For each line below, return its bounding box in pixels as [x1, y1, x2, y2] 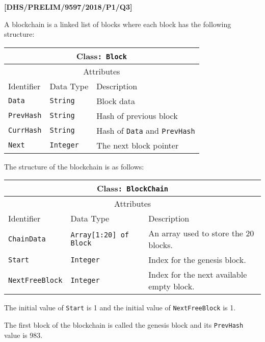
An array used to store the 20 [148, 227, 254, 239]
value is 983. [4, 329, 43, 340]
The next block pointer [96, 139, 179, 151]
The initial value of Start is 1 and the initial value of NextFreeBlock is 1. [4, 302, 236, 313]
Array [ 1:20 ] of [70, 231, 129, 239]
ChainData [8, 235, 46, 243]
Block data [96, 94, 136, 107]
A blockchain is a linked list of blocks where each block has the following [4, 18, 231, 29]
